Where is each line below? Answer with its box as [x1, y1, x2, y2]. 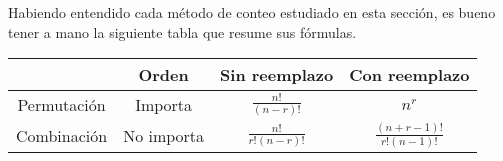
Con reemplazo [349, 63, 470, 87]
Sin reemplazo [220, 63, 334, 87]
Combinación [16, 123, 108, 147]
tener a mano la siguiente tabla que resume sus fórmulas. [8, 21, 357, 42]
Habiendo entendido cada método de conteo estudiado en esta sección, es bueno [8, 2, 496, 22]
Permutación [17, 93, 106, 117]
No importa [123, 123, 205, 147]
